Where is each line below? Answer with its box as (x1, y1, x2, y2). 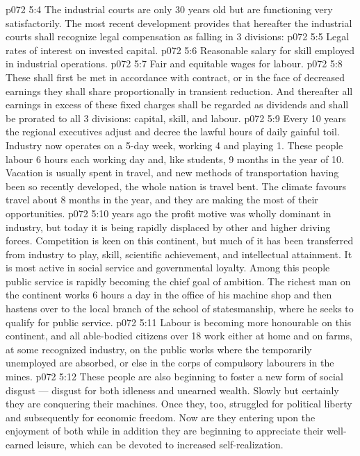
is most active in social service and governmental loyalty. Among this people (6, 260, 330, 275)
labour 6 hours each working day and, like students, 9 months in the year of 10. (6, 151, 344, 166)
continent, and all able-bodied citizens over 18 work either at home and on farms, (6, 328, 352, 343)
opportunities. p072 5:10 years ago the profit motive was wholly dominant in (6, 205, 332, 220)
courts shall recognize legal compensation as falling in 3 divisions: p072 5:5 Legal (6, 29, 350, 44)
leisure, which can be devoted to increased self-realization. (37, 437, 284, 451)
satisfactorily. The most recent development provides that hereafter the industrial (6, 15, 352, 30)
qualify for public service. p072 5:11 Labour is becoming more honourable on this (6, 314, 352, 329)
